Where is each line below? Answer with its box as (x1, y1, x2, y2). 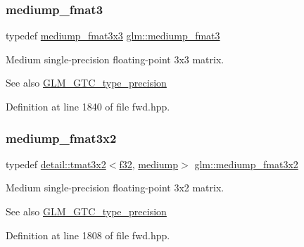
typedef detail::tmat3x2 (6, 156, 106, 171)
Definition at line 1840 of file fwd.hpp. (6, 99, 170, 113)
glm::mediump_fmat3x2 (194, 156, 298, 171)
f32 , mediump (119, 156, 179, 171)
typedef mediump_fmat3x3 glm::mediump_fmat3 (6, 28, 220, 43)
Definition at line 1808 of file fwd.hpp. (6, 227, 170, 242)
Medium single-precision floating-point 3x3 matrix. (6, 51, 224, 66)
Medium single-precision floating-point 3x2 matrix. (6, 180, 224, 195)
